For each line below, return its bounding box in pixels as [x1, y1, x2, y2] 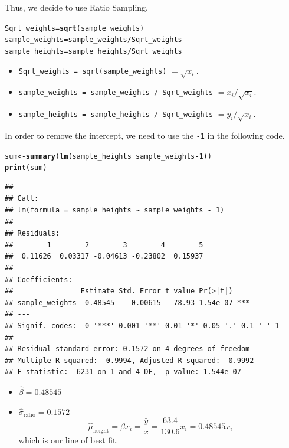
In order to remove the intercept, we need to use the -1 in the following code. [5, 129, 285, 141]
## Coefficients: [5, 275, 73, 284]
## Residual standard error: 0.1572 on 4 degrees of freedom [5, 345, 250, 354]
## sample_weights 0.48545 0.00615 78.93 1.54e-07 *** [5, 298, 250, 307]
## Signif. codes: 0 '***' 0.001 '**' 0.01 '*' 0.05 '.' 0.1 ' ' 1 [5, 321, 280, 330]
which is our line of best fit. [18, 434, 119, 446]
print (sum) [5, 163, 47, 172]
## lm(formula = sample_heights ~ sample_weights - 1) [5, 206, 225, 215]
